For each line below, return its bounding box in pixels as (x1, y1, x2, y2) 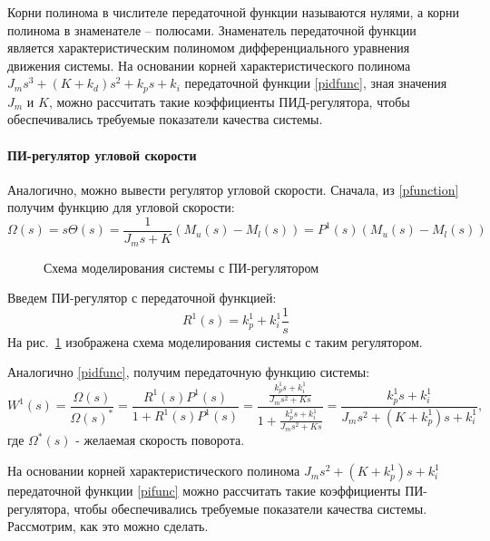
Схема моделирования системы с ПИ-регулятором (44, 257, 319, 276)
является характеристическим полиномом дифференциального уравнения (7, 38, 410, 57)
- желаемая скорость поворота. (75, 430, 245, 449)
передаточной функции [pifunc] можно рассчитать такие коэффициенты (7, 481, 401, 500)
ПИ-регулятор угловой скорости (7, 145, 197, 164)
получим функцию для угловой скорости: (7, 198, 235, 217)
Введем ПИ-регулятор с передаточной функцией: (7, 288, 277, 307)
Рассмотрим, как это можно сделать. (7, 517, 209, 536)
